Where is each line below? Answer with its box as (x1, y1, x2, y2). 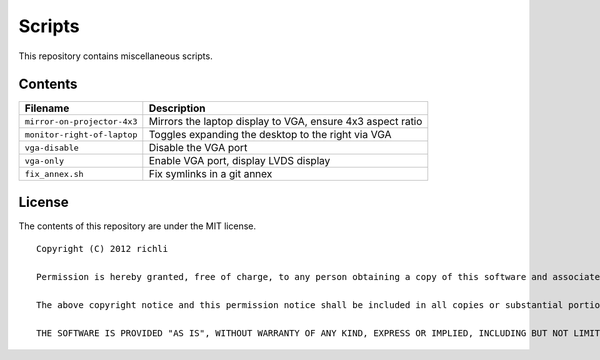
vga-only (24, 155, 65, 166)
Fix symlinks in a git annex (148, 167, 273, 181)
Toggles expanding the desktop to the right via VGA (148, 128, 392, 142)
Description (148, 101, 206, 115)
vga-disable (24, 142, 79, 153)
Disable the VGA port (148, 141, 248, 155)
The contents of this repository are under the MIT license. (18, 220, 257, 232)
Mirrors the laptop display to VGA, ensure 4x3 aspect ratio (148, 115, 423, 129)
